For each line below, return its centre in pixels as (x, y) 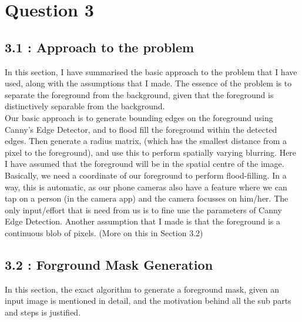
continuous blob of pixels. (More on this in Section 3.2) (104, 232)
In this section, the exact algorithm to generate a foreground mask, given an (142, 289)
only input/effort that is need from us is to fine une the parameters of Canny (143, 209)
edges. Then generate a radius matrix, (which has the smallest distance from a (146, 141)
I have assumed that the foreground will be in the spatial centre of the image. (145, 164)
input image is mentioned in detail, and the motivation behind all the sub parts (148, 301)
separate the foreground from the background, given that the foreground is (139, 94)
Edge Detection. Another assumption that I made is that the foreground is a (143, 221)
